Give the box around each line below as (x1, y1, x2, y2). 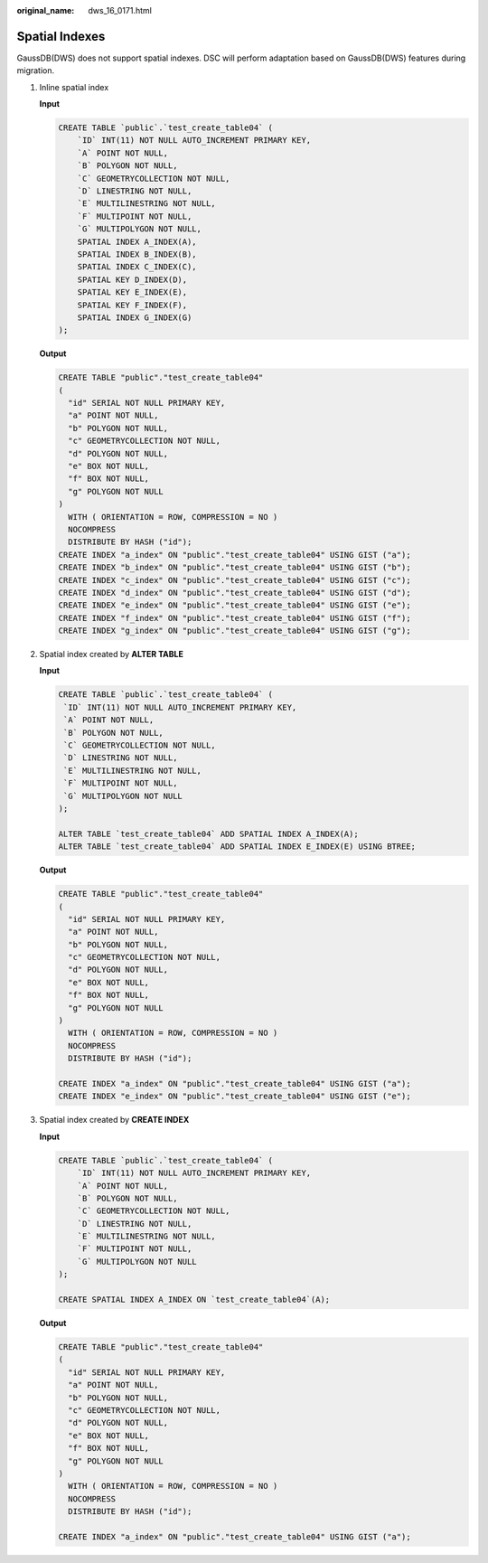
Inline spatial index (39, 81, 109, 92)
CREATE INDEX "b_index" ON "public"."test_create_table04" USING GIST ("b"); (58, 562, 411, 573)
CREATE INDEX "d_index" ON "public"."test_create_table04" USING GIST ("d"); (58, 588, 411, 598)
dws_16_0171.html (88, 5, 153, 15)
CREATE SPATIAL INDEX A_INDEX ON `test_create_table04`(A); (58, 1295, 331, 1305)
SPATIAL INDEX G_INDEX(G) (77, 312, 192, 323)
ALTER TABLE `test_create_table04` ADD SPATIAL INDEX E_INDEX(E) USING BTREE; (58, 842, 416, 852)
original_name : (16, 5, 75, 15)
